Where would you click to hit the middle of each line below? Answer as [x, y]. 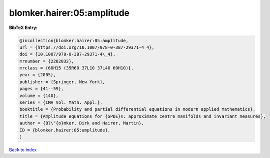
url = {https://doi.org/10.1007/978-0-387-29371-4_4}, [87, 47]
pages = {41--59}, [42, 89]
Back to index [23, 150]
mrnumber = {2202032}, [47, 61]
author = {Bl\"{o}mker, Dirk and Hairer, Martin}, [82, 123]
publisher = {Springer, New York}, [62, 82]
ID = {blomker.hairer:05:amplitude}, [65, 130]
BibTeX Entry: [23, 28]
